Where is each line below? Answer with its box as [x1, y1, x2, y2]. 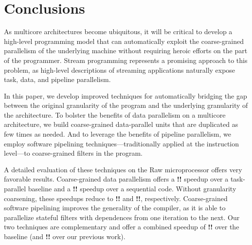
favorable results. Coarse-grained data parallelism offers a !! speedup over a [4, 174, 229, 184]
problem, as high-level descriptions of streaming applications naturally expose [4, 64, 235, 75]
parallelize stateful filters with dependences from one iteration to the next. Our [4, 212, 240, 222]
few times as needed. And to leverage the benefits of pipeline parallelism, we [4, 129, 232, 139]
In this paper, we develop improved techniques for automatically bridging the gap [4, 90, 247, 101]
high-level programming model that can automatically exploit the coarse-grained [4, 36, 244, 46]
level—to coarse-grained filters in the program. [4, 148, 143, 158]
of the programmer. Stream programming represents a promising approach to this [4, 55, 248, 65]
